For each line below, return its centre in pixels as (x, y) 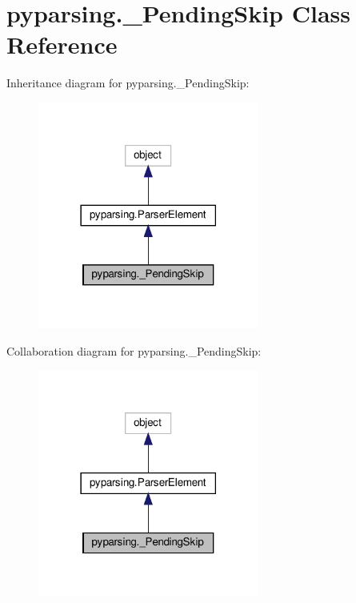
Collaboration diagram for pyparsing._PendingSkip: (134, 350)
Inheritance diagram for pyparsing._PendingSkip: (128, 83)
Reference (62, 44)
